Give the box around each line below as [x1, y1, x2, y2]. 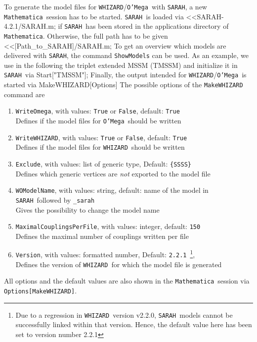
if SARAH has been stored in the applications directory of [58, 21, 229, 31]
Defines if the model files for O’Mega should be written [15, 115, 181, 126]
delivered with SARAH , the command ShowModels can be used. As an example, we [4, 50, 249, 60]
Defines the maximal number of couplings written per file [15, 230, 189, 241]
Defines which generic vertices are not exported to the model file [15, 168, 211, 178]
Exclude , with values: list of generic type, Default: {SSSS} [15, 159, 191, 169]
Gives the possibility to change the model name [15, 204, 160, 215]
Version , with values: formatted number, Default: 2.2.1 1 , [15, 248, 195, 260]
